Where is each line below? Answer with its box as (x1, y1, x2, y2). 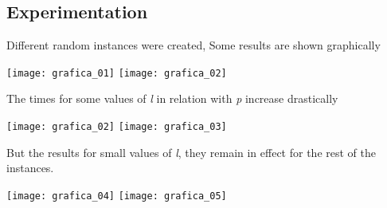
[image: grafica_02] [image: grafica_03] (6, 121, 227, 133)
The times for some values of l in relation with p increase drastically (6, 90, 338, 107)
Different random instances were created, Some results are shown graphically (6, 37, 381, 53)
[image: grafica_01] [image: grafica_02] (6, 67, 227, 79)
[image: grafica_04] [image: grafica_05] (6, 190, 227, 202)
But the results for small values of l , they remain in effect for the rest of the (6, 143, 376, 160)
